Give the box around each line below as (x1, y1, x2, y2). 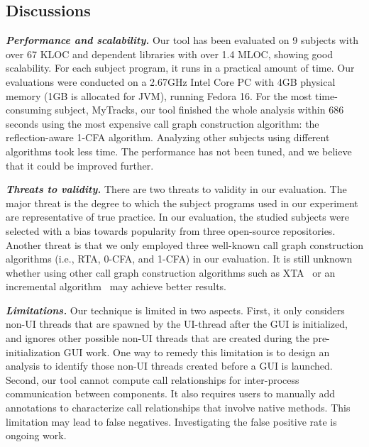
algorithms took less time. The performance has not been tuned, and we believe (6, 143, 352, 158)
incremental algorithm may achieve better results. (6, 279, 227, 294)
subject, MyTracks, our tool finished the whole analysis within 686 (55, 102, 344, 117)
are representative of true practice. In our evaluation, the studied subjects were (6, 209, 349, 224)
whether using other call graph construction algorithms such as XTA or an (6, 265, 336, 280)
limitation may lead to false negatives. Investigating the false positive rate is (6, 414, 337, 429)
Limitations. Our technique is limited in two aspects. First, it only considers (6, 302, 345, 317)
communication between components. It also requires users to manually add (6, 386, 336, 401)
